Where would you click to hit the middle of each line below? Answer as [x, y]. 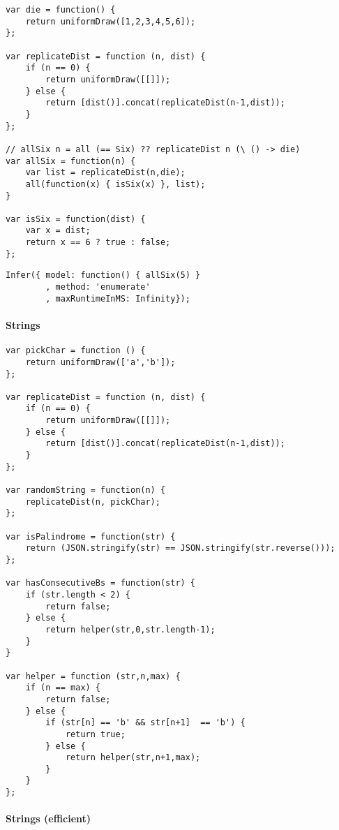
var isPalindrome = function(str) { [91, 536]
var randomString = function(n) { [86, 490]
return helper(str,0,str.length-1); [130, 629]
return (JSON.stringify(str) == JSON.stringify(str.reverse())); [180, 548]
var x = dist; [58, 231]
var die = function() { [61, 10]
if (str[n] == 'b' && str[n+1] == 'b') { [145, 723]
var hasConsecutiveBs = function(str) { [101, 583]
